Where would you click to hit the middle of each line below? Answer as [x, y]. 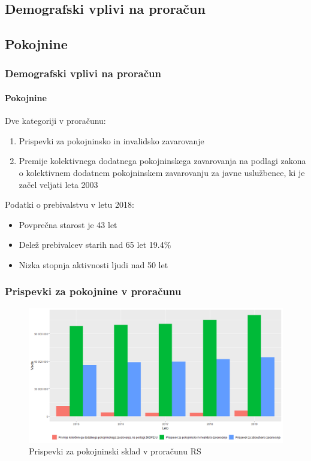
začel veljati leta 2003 [58, 184]
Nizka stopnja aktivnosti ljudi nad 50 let [93, 264]
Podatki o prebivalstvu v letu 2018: [70, 204]
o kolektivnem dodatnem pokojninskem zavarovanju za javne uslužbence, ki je [162, 172]
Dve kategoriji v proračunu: [55, 121]
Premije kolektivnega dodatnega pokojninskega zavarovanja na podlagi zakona [162, 161]
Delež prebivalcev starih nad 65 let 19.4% [95, 245]
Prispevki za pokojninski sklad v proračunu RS [115, 451]
